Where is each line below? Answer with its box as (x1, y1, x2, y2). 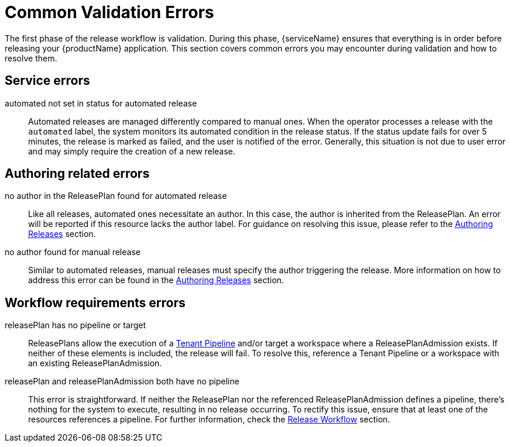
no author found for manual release (5, 247, 141, 257)
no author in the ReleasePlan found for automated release (5, 191, 227, 201)
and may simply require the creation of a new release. (28, 146, 235, 156)
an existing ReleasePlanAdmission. (28, 358, 162, 369)
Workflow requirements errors (5, 295, 186, 310)
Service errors (5, 73, 90, 88)
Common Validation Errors (5, 2, 214, 22)
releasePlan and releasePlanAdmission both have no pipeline (5, 376, 239, 387)
